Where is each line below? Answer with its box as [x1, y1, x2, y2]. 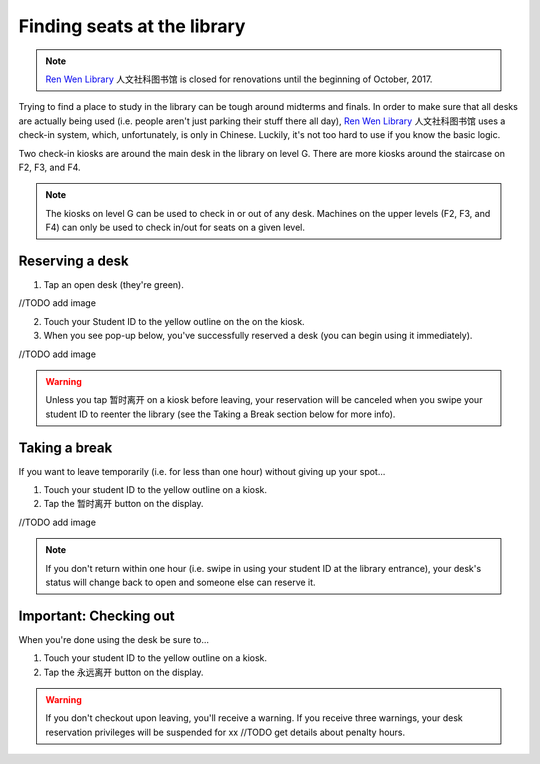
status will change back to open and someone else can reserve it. [45, 576, 316, 588]
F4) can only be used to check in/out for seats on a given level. [45, 221, 305, 234]
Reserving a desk [18, 252, 129, 269]
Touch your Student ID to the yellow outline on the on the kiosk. [43, 315, 305, 327]
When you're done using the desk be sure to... [18, 633, 210, 645]
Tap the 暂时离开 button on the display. [43, 498, 204, 510]
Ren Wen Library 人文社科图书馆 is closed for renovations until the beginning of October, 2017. [45, 73, 433, 85]
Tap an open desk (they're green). [43, 278, 184, 290]
